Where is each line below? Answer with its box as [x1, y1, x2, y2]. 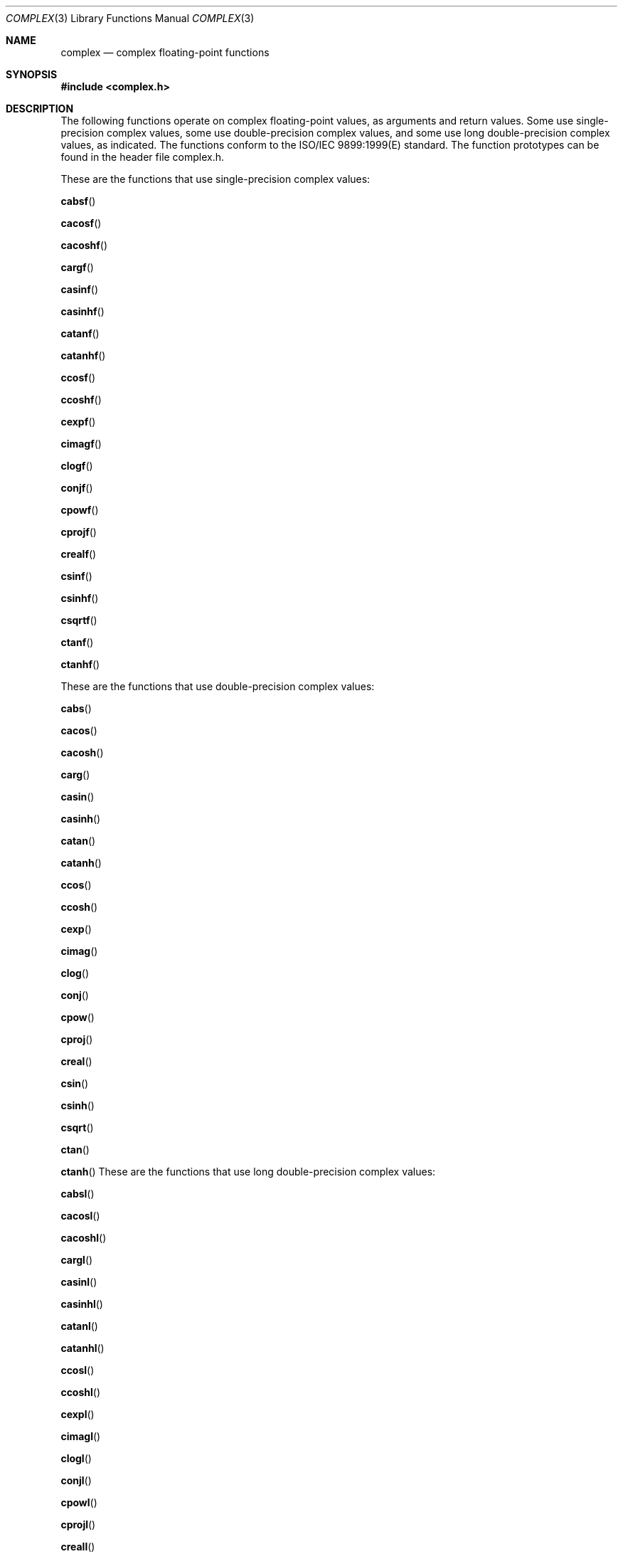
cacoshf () [60, 239, 108, 251]
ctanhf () [60, 658, 100, 670]
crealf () [60, 548, 97, 560]
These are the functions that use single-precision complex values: [60, 173, 371, 185]
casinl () [60, 1276, 97, 1288]
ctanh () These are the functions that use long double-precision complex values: [60, 1165, 436, 1178]
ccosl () [60, 1364, 95, 1376]
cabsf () [60, 195, 96, 207]
